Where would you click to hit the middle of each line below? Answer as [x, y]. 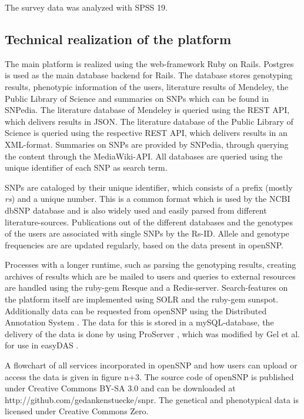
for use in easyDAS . [42, 345]
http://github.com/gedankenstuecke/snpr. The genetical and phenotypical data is [152, 399]
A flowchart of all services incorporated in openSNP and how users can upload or [151, 365]
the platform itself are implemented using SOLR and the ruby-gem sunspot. [142, 299]
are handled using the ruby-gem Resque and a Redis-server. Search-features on [146, 287]
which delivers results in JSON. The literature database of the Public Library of [149, 121]
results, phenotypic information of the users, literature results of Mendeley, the [147, 86]
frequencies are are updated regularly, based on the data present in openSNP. [144, 245]
